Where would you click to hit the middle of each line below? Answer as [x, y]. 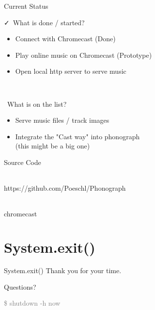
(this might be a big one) [53, 146]
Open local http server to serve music [71, 71]
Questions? [20, 286]
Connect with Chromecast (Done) [65, 39]
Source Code [23, 162]
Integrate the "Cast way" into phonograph [77, 136]
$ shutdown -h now [32, 303]
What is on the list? [37, 104]
